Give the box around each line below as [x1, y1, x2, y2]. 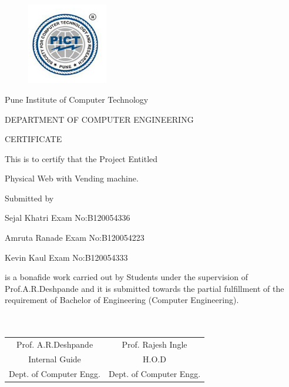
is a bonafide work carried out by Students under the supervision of [5, 271, 248, 283]
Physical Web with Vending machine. [5, 172, 139, 184]
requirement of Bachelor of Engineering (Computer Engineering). [5, 294, 239, 306]
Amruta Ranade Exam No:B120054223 [5, 231, 144, 244]
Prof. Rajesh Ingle [122, 338, 187, 350]
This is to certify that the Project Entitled [5, 152, 158, 164]
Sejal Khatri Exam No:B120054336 [5, 211, 130, 224]
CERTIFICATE [5, 133, 62, 145]
